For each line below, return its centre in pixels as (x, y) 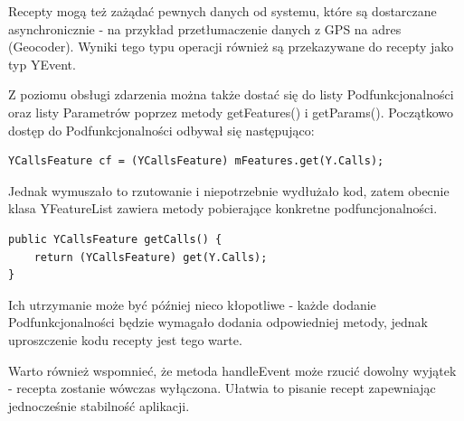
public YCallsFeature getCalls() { (115, 239)
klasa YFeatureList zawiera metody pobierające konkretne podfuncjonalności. (223, 208)
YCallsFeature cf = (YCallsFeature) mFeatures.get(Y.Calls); (196, 161)
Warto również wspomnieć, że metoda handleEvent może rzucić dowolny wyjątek (232, 370)
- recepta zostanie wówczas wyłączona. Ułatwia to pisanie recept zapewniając (222, 388)
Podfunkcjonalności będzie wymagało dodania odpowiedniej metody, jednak (218, 322)
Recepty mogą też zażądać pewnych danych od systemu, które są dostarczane (223, 11)
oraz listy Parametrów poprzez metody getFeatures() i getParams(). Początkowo (231, 112)
